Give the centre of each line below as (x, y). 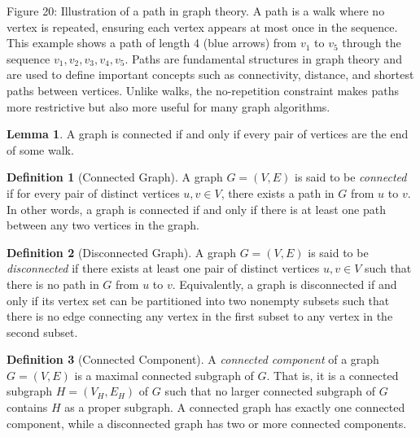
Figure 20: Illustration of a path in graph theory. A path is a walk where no (196, 11)
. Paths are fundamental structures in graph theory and (263, 58)
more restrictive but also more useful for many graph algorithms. (168, 106)
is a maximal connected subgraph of (164, 375)
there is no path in (53, 284)
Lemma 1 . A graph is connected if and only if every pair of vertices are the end (208, 134)
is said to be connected (351, 177)
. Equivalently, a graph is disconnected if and (284, 284)
